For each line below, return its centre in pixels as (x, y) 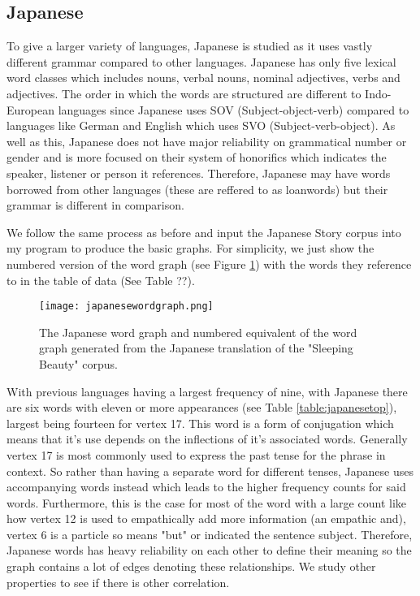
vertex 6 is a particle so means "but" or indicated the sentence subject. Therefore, (210, 534)
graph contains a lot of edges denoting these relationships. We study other (191, 566)
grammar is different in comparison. (95, 205)
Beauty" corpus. (78, 363)
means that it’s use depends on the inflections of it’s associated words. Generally (207, 439)
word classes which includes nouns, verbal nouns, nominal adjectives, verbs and (204, 78)
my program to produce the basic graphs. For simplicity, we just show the (191, 248)
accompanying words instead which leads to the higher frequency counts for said (206, 487)
